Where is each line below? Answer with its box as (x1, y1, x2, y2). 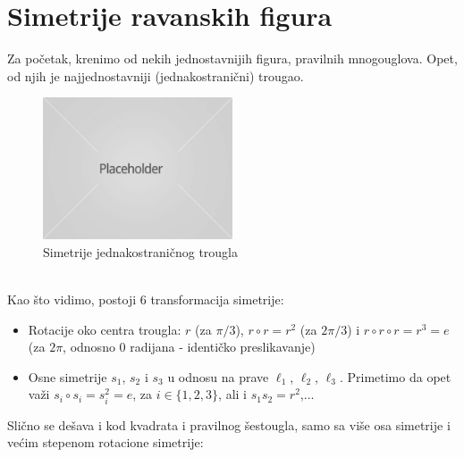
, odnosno (63, 337, 115, 356)
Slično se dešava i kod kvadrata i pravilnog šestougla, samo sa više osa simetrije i (7, 415, 451, 434)
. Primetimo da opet (339, 367, 451, 386)
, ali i (218, 385, 247, 403)
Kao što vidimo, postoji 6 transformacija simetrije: (7, 290, 284, 309)
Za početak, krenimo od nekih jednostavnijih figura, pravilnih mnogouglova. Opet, (7, 49, 458, 68)
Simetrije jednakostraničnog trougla (43, 242, 239, 261)
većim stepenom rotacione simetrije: (7, 433, 204, 452)
